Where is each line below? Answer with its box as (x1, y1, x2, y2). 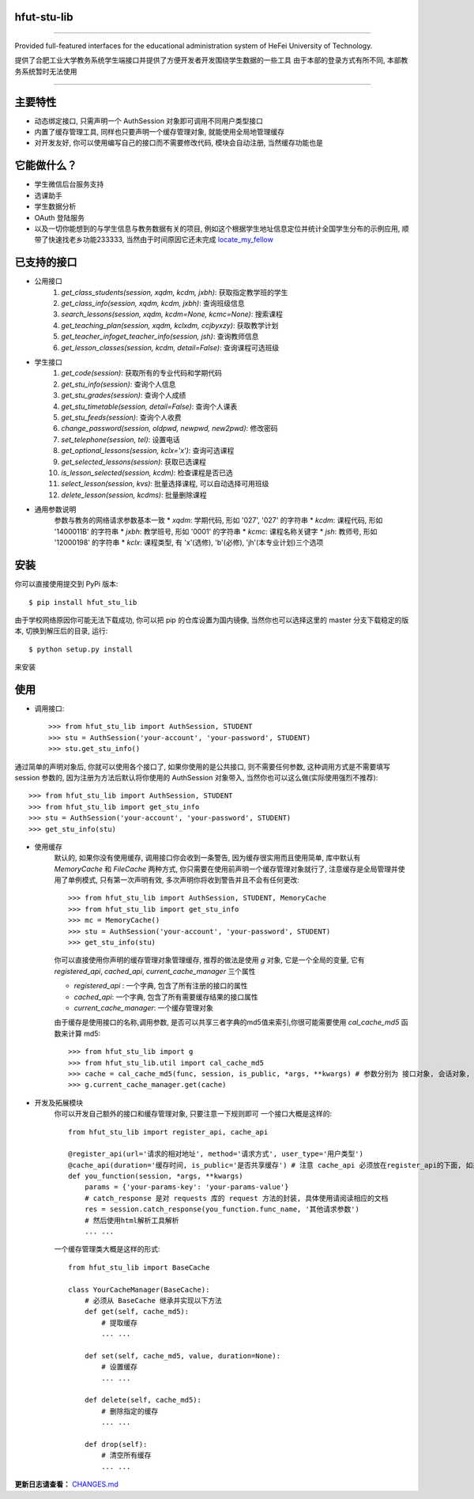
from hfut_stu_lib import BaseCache (68, 1263, 210, 1272)
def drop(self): (84, 1440, 148, 1449)
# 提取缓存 (101, 1318, 138, 1327)
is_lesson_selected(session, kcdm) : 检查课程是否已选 (61, 467, 233, 478)
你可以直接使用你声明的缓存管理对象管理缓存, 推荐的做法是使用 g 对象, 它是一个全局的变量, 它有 (54, 955, 365, 965)
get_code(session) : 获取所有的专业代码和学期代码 (61, 368, 223, 378)
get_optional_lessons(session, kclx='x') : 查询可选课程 (61, 446, 235, 455)
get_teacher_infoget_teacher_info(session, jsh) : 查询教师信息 (61, 332, 259, 342)
